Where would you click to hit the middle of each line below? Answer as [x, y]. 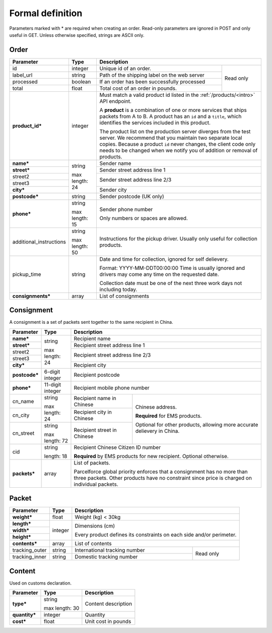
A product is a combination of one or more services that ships [173, 110]
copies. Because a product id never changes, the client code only [178, 144]
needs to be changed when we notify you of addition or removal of [179, 150]
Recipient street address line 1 [109, 345]
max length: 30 [61, 608]
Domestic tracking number [106, 557]
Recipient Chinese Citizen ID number [117, 447]
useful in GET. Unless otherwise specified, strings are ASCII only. [77, 35]
